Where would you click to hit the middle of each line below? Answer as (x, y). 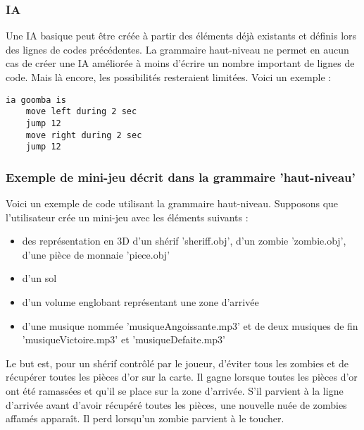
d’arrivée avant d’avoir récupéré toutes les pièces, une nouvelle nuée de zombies (176, 404)
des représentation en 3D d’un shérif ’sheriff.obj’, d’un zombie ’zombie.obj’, (184, 241)
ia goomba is (36, 100)
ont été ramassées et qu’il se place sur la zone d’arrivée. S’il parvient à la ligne (175, 391)
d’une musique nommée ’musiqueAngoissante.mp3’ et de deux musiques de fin (190, 325)
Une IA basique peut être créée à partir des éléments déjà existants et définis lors (181, 36)
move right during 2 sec (84, 135)
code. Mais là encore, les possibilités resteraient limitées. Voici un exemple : (169, 77)
